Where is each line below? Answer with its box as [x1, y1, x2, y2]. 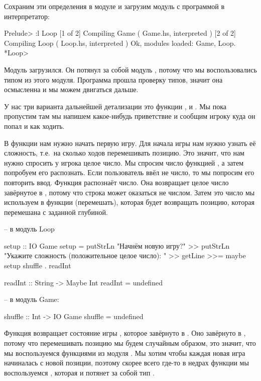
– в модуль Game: [4, 294, 59, 304]
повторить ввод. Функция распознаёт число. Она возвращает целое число [4, 177, 229, 187]
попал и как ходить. [4, 120, 65, 131]
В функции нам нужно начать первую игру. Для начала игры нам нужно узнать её [4, 137, 256, 148]
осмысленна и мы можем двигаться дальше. [4, 84, 139, 95]
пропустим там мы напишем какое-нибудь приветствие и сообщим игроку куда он [4, 111, 255, 121]
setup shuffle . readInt [4, 260, 71, 271]
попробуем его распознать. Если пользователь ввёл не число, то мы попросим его [4, 167, 254, 178]
